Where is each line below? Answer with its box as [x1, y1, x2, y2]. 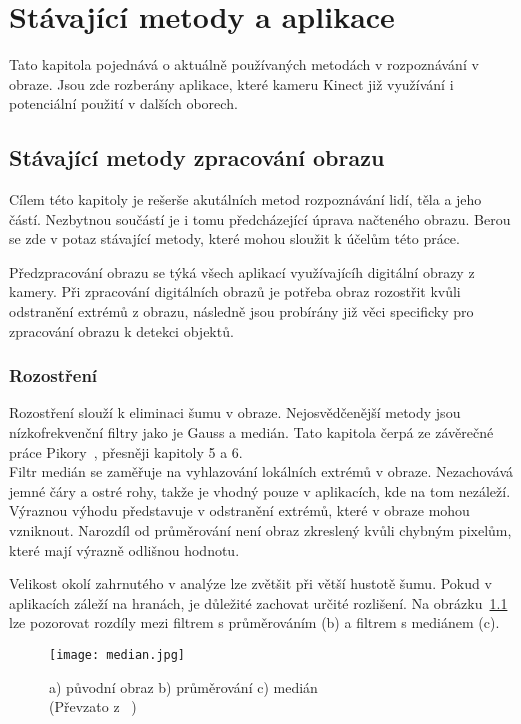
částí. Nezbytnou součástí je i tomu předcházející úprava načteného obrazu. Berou [9, 208, 511, 229]
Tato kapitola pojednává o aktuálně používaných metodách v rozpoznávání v [9, 54, 479, 75]
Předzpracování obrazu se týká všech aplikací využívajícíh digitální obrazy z [9, 261, 475, 282]
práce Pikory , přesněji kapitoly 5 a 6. [9, 441, 243, 462]
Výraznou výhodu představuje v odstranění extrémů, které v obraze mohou [9, 500, 470, 521]
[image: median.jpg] [49, 648, 186, 663]
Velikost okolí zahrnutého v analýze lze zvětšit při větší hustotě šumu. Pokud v [9, 573, 492, 594]
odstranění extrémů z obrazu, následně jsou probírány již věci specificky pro [9, 301, 474, 322]
